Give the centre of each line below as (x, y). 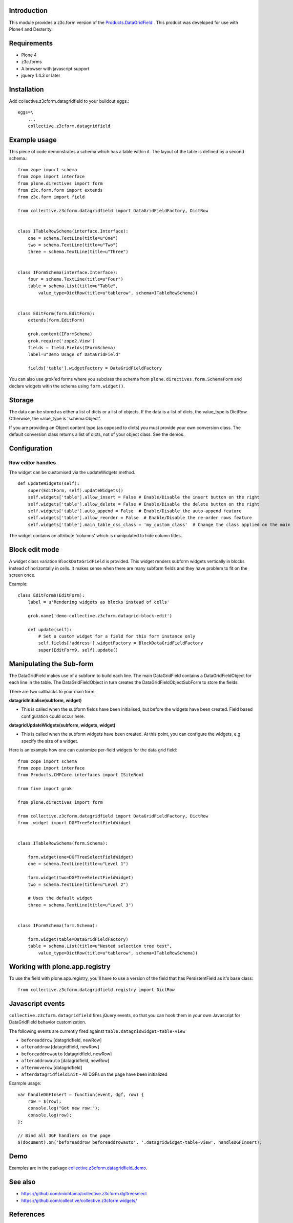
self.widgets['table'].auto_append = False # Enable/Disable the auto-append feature (135, 511)
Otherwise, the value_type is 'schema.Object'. (55, 419)
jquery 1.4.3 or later (41, 75)
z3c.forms (31, 62)
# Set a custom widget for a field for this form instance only (117, 636)
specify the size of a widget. (50, 741)
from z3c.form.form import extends (60, 190)
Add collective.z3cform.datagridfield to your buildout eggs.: (69, 101)
